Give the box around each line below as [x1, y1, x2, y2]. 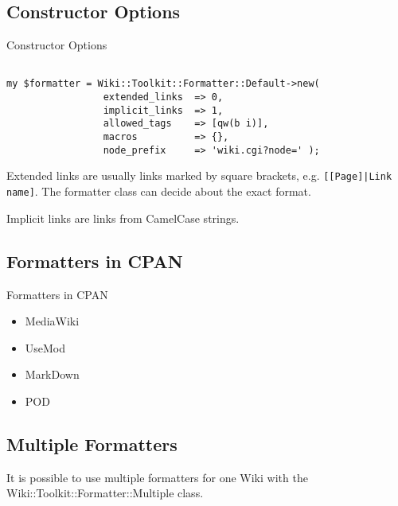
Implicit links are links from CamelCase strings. [6, 209, 240, 226]
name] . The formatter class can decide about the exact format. [6, 183, 311, 200]
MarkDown [25, 366, 80, 383]
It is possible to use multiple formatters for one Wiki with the [6, 469, 308, 485]
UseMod [25, 339, 66, 356]
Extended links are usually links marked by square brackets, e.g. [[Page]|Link [6, 167, 392, 184]
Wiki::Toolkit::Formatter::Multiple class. [6, 485, 204, 501]
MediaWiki [25, 313, 80, 329]
